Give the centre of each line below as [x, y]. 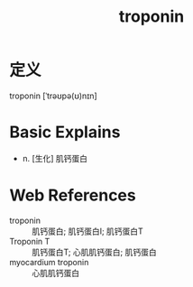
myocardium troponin [49, 262]
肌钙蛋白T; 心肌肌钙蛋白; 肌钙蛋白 [94, 252]
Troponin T [30, 241]
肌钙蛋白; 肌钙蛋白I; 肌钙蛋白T [88, 231]
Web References [73, 195]
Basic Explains [65, 132]
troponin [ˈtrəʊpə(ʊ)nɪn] [53, 96]
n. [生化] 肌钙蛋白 [55, 158]
